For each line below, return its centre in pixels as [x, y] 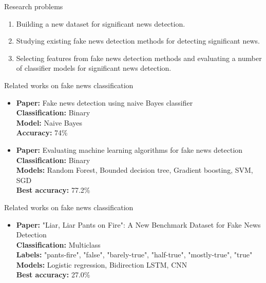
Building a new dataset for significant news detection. [101, 23]
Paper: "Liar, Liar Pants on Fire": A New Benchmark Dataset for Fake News [138, 224]
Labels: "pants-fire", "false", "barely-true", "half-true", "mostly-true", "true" [134, 255]
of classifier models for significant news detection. [94, 68]
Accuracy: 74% [42, 133]
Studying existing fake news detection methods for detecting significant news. [138, 41]
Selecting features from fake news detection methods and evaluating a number [139, 58]
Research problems [34, 6]
